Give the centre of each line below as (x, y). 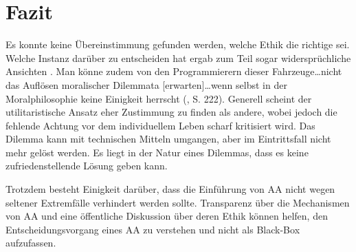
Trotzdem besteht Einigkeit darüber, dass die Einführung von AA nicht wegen (170, 189)
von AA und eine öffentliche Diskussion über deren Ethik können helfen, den (167, 216)
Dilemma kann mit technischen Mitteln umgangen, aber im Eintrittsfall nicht (168, 139)
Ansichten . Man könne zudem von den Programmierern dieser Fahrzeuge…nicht (174, 71)
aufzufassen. (31, 243)
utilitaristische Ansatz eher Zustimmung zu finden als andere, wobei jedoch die (171, 112)
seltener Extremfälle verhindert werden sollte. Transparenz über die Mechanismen (178, 202)
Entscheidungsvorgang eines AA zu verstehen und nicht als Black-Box (153, 229)
